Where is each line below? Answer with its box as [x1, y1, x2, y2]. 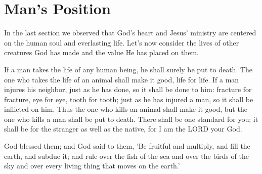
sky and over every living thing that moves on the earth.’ [4, 160, 180, 171]
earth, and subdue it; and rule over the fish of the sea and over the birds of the [4, 150, 249, 161]
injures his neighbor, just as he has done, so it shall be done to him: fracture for [4, 84, 252, 95]
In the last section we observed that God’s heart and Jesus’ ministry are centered [4, 27, 256, 38]
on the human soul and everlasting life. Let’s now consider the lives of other [4, 37, 239, 48]
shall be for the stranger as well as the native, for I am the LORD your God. [4, 123, 242, 134]
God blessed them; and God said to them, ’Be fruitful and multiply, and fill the [4, 141, 250, 151]
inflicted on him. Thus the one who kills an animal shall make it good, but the [4, 104, 247, 114]
